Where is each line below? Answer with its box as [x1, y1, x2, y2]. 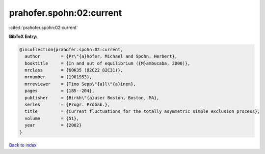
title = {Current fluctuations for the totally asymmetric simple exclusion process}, [25, 109, 260, 114]
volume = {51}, [25, 116, 79, 121]
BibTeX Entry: [9, 33, 38, 39]
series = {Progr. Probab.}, [25, 102, 110, 108]
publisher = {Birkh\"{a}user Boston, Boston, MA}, [25, 95, 159, 100]
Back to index [9, 142, 37, 148]
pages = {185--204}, [25, 88, 95, 93]
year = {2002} [25, 123, 82, 128]
